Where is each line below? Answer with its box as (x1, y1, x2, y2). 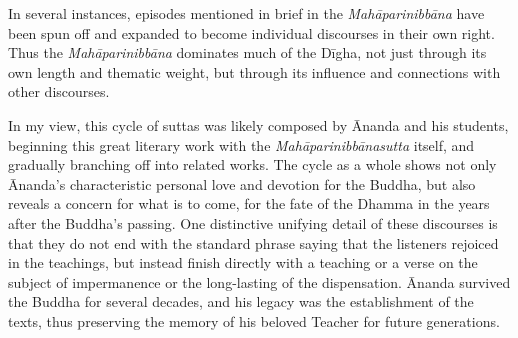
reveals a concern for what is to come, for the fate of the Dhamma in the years (8, 193, 490, 214)
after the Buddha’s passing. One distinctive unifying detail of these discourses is (8, 212, 498, 233)
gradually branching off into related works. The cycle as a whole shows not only (8, 154, 497, 175)
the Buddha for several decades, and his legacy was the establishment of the (8, 291, 474, 312)
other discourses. (8, 81, 110, 102)
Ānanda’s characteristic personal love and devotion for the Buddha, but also (8, 173, 476, 194)
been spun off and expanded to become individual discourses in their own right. (8, 22, 495, 43)
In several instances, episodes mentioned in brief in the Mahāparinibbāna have (8, 3, 485, 23)
